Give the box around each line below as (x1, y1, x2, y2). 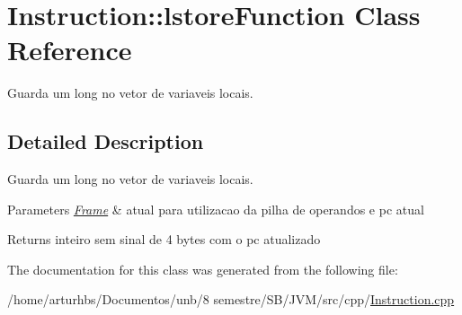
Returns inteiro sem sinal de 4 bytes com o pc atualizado (7, 230, 321, 249)
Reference (7, 31, 132, 68)
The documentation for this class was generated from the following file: (7, 259, 398, 278)
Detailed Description (7, 127, 204, 155)
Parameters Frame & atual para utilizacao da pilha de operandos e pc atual (7, 199, 424, 218)
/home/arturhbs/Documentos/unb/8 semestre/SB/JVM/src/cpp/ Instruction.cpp (7, 290, 455, 309)
